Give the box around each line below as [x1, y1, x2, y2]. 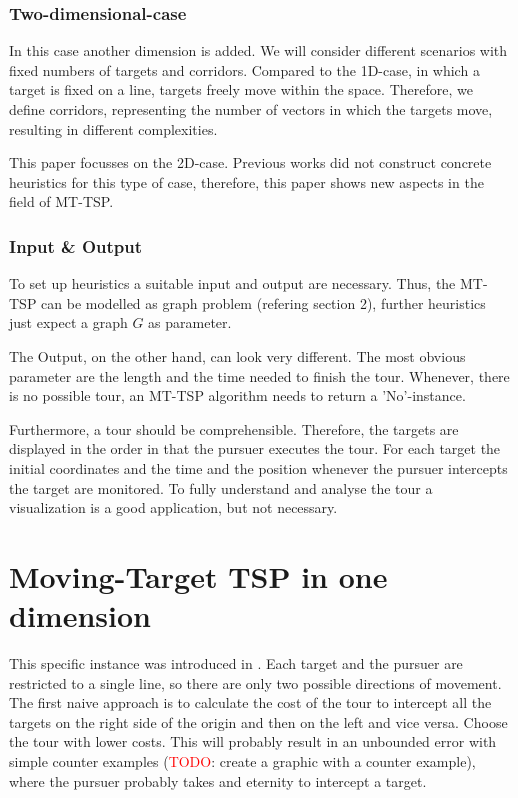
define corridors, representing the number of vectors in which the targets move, [9, 99, 493, 119]
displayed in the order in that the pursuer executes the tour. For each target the [9, 438, 501, 459]
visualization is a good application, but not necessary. [9, 497, 338, 518]
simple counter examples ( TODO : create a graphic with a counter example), [9, 751, 476, 771]
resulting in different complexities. [9, 118, 218, 139]
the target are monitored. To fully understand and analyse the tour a [9, 477, 433, 498]
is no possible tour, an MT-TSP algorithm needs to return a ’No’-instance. [9, 385, 466, 406]
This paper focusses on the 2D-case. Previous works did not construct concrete [9, 152, 492, 173]
